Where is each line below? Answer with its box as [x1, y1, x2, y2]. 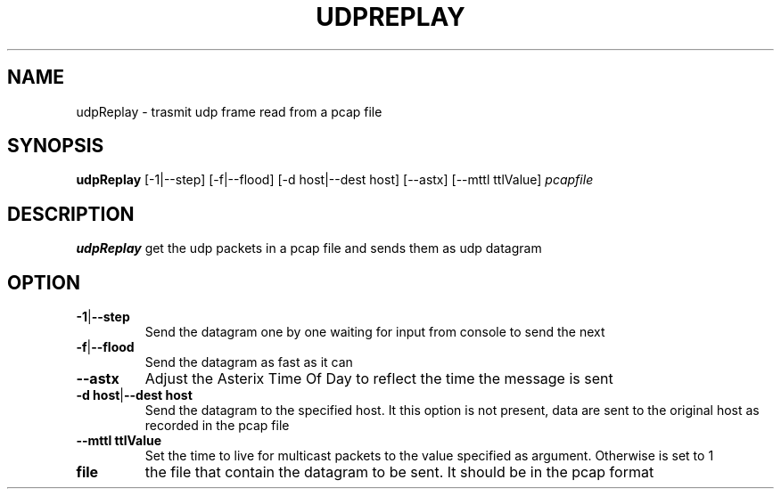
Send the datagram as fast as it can [144, 354, 353, 370]
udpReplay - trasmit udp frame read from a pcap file [76, 103, 382, 119]
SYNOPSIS [7, 134, 104, 158]
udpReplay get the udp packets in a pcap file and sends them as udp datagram [76, 240, 542, 256]
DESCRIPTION [7, 202, 135, 225]
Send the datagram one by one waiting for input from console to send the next [144, 324, 605, 340]
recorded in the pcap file [144, 418, 290, 434]
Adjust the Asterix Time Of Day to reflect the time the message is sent [144, 370, 613, 388]
